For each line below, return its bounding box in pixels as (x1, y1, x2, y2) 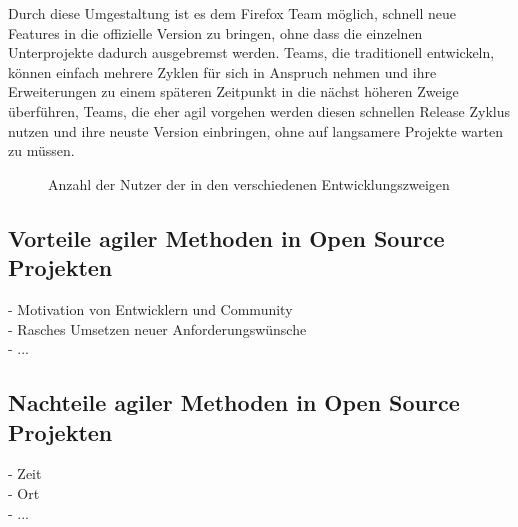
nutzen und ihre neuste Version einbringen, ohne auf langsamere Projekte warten (8, 120, 503, 141)
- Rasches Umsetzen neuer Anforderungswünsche (8, 318, 307, 339)
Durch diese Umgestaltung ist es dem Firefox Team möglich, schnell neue (8, 3, 457, 23)
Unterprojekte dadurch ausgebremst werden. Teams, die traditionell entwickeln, (8, 42, 495, 63)
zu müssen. (8, 140, 75, 161)
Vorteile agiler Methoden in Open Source (8, 222, 445, 253)
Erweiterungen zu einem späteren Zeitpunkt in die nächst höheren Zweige (8, 81, 459, 102)
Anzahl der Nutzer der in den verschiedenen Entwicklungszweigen (48, 173, 450, 194)
